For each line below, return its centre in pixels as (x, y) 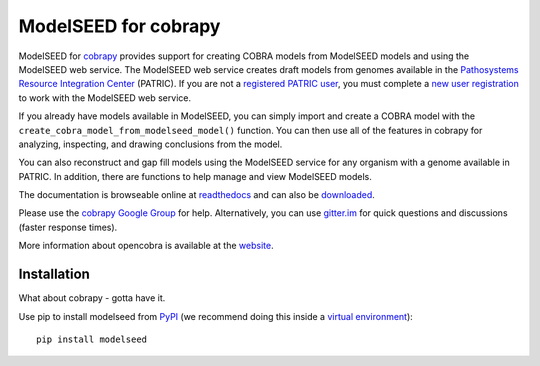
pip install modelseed (92, 339)
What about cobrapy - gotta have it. (92, 298)
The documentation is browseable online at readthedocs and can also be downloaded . (196, 195)
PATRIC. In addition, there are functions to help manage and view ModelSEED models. (195, 176)
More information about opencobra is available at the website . (146, 246)
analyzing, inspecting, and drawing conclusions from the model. (150, 144)
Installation (54, 274)
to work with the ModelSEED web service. (105, 97)
